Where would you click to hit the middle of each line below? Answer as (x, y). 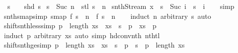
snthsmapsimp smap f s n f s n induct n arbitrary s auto (107, 16)
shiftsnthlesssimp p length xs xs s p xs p (80, 26)
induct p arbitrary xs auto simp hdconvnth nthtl (82, 35)
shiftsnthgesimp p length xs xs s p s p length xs (94, 45)
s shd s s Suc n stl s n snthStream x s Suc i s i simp (121, 6)
